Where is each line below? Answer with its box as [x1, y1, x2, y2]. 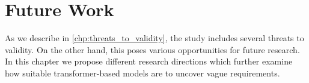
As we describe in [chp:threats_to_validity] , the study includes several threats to [5, 32, 304, 44]
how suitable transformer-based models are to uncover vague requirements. [5, 66, 280, 79]
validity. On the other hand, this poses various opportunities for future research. [5, 43, 300, 56]
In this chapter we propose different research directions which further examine [5, 55, 293, 67]
